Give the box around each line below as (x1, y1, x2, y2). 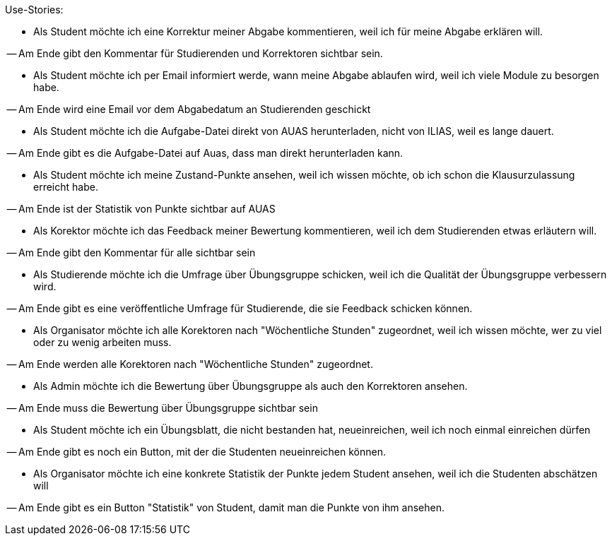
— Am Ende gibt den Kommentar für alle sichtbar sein (6, 246, 256, 258)
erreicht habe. (33, 181, 98, 193)
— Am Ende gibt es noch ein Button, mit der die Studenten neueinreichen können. (6, 446, 386, 458)
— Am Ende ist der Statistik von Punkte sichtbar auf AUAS (6, 203, 276, 215)
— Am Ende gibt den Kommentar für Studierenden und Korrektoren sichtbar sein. (6, 47, 383, 59)
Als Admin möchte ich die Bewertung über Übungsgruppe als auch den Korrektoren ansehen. (33, 380, 468, 392)
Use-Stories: (5, 4, 64, 16)
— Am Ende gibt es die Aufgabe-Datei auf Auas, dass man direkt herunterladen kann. (6, 147, 404, 159)
